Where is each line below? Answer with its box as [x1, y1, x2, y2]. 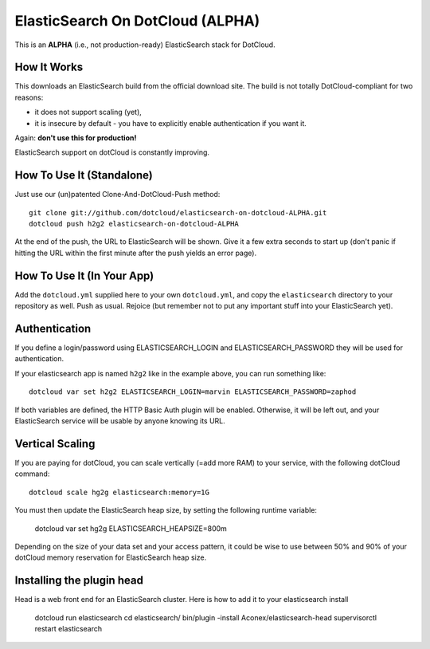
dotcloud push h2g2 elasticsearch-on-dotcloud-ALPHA [29, 219, 239, 229]
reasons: [14, 92, 44, 102]
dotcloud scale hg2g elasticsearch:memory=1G [29, 487, 210, 497]
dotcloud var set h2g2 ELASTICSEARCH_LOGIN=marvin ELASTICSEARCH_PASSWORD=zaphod [29, 387, 357, 396]
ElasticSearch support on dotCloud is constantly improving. [14, 147, 210, 157]
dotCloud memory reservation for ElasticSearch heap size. [14, 553, 207, 562]
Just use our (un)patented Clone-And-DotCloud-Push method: [14, 190, 221, 199]
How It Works [14, 61, 84, 74]
